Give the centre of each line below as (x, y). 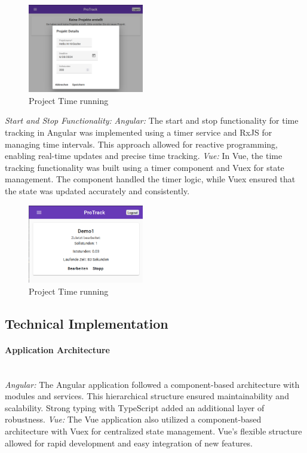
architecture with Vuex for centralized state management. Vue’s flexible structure (153, 431)
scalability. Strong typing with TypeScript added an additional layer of (135, 407)
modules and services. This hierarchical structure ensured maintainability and (147, 396)
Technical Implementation (87, 323)
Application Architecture (57, 349)
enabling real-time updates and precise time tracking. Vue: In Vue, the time (144, 156)
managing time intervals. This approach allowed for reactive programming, (141, 144)
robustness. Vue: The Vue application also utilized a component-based (133, 419)
